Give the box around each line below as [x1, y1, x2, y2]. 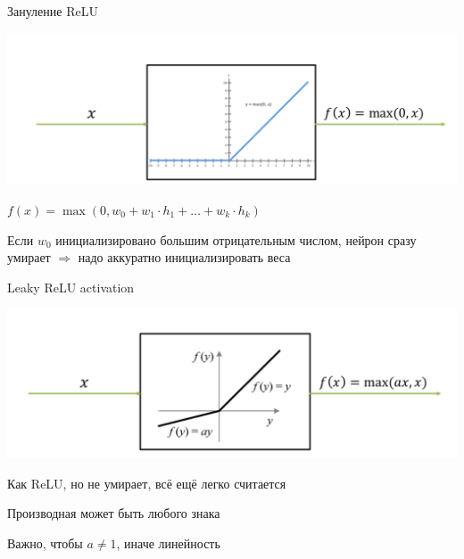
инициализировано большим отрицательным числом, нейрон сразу [55, 230, 417, 249]
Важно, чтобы [7, 533, 83, 552]
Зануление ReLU [7, 2, 98, 20]
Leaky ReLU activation [7, 277, 135, 296]
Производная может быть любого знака [7, 504, 220, 522]
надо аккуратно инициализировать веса [78, 248, 291, 267]
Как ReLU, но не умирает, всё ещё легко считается [7, 473, 286, 492]
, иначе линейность [116, 533, 220, 552]
